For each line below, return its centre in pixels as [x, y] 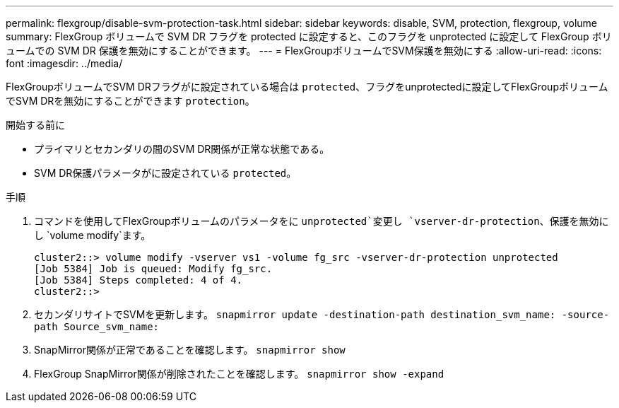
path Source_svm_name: [97, 327]
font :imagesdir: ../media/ [64, 63]
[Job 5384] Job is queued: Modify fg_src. [153, 269]
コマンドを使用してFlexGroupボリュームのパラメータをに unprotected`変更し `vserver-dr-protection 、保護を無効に [322, 221]
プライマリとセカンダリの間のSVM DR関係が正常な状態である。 [182, 149]
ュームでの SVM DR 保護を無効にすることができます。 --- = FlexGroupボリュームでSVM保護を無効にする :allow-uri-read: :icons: [304, 51]
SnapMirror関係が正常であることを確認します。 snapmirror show [190, 350]
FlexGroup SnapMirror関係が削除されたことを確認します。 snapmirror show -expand [239, 374]
